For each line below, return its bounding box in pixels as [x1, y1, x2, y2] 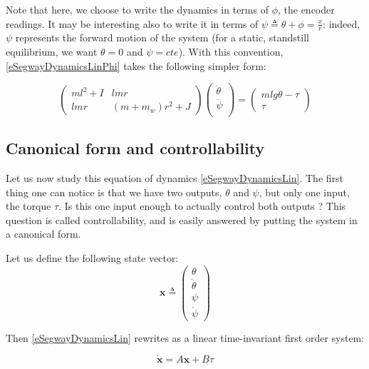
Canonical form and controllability [6, 137, 265, 159]
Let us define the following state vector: [6, 250, 179, 265]
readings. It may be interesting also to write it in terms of [6, 16, 259, 31]
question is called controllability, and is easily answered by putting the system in [6, 212, 358, 227]
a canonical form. [6, 226, 81, 241]
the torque [6, 198, 51, 213]
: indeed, [323, 16, 360, 31]
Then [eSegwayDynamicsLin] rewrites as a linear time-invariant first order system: [6, 330, 365, 345]
